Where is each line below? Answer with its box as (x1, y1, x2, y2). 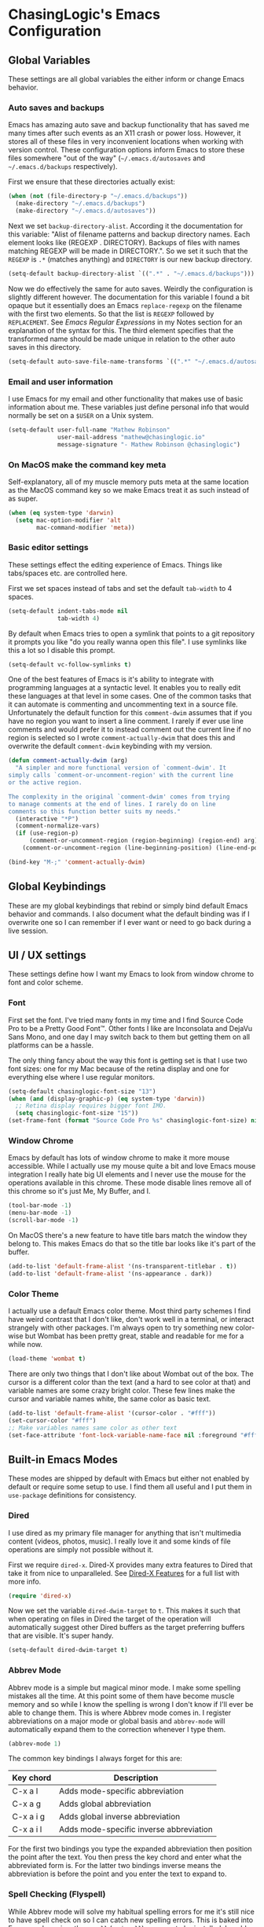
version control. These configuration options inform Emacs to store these (8, 145, 245, 155)
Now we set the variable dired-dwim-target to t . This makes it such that (8, 1606, 241, 1616)
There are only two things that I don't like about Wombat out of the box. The (8, 1369, 254, 1378)
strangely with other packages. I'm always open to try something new (8, 1323, 234, 1333)
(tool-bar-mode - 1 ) (8, 1202, 72, 1209)
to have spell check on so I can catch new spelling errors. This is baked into (8, 1915, 254, 1925)
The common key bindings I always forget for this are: (8, 1754, 183, 1764)
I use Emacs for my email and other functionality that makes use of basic (8, 394, 244, 403)
